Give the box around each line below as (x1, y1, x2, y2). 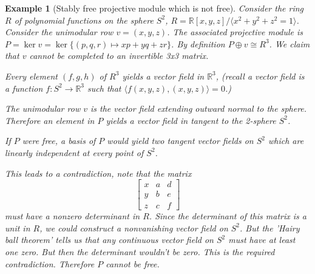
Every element (5, 69, 58, 82)
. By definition (171, 37, 225, 50)
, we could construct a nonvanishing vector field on (39, 221, 228, 234)
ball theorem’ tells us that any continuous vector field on (5, 233, 214, 246)
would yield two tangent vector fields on (107, 134, 254, 147)
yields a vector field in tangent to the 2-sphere (106, 114, 276, 126)
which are (268, 134, 304, 147)
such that (87, 81, 121, 94)
